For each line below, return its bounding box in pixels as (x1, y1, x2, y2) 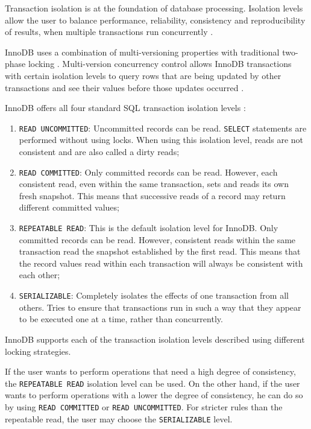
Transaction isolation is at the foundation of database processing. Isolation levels (5, 2, 303, 14)
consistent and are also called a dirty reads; (19, 145, 180, 157)
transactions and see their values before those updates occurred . (5, 81, 244, 94)
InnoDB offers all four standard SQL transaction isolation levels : (5, 101, 246, 114)
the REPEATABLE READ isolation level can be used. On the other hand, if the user (5, 377, 300, 389)
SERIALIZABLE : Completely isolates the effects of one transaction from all (19, 289, 289, 302)
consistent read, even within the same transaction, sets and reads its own (19, 177, 289, 190)
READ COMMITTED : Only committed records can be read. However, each (19, 165, 278, 178)
